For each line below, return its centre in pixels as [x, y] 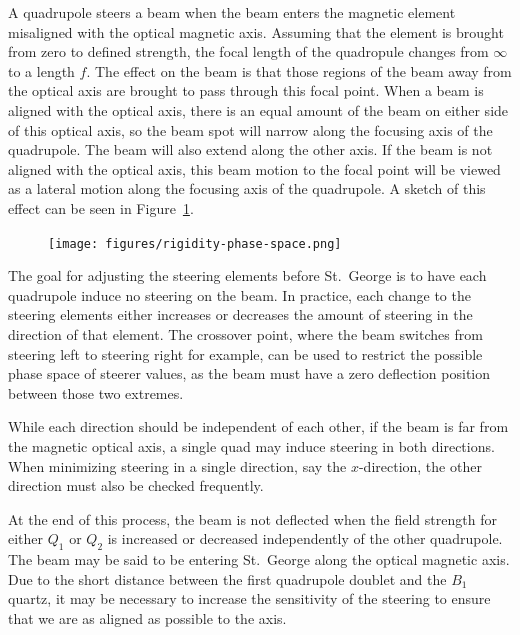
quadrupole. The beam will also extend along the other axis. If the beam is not [250, 149]
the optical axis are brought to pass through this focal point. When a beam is [246, 90]
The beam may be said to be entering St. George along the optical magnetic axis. [259, 559]
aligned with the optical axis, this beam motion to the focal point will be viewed [254, 168]
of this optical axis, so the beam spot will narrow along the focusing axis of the [250, 129]
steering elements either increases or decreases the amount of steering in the [240, 314]
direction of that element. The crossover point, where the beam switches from [245, 333]
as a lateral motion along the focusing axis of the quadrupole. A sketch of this [247, 188]
